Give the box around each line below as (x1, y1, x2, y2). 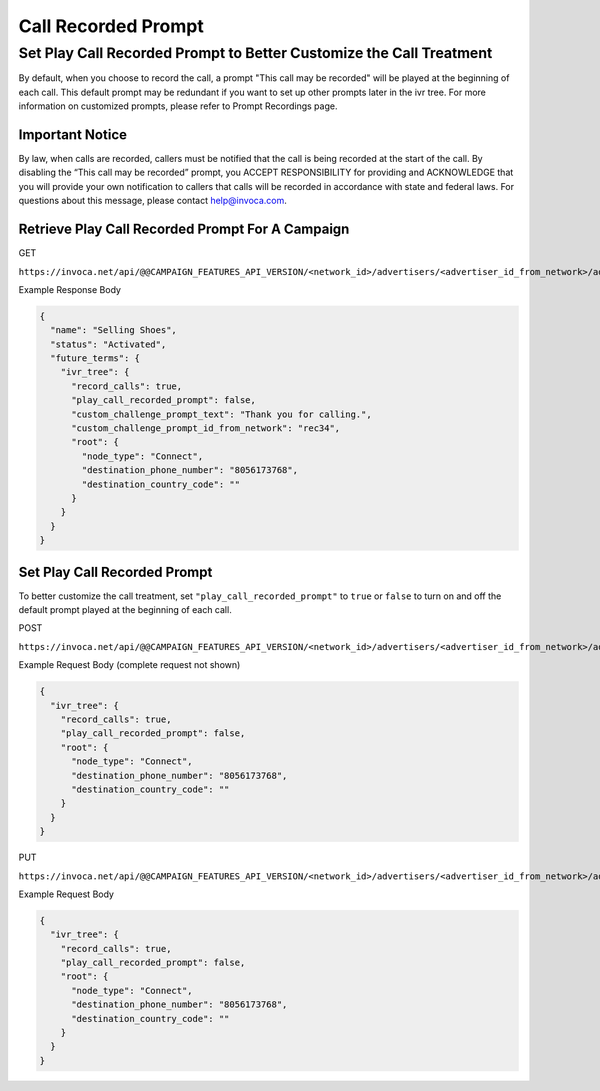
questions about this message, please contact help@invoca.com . (18, 195, 287, 207)
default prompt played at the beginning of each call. (18, 604, 232, 616)
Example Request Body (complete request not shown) (18, 659, 241, 671)
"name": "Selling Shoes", (50, 325, 177, 336)
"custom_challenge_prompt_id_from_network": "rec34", (71, 423, 341, 434)
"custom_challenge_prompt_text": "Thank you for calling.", (71, 408, 372, 420)
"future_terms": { (50, 353, 140, 364)
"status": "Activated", (50, 338, 167, 350)
